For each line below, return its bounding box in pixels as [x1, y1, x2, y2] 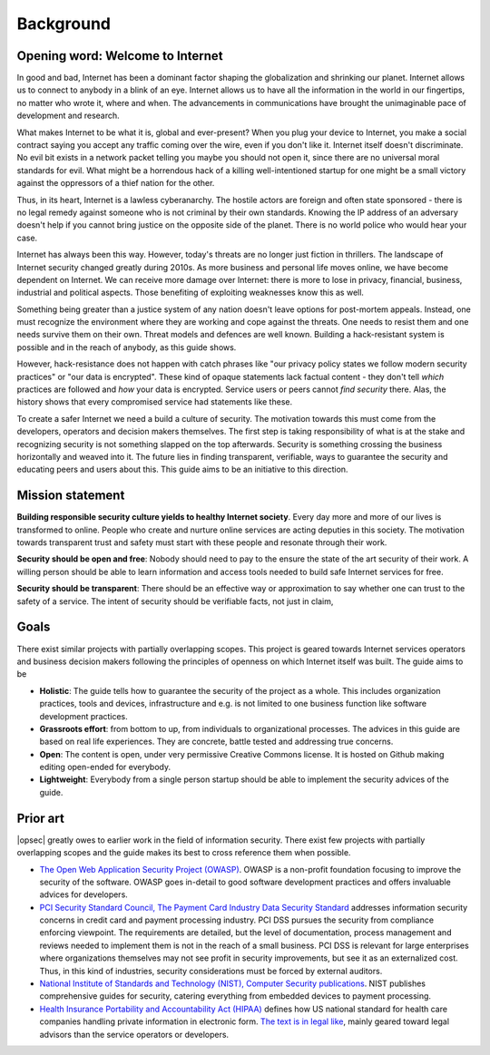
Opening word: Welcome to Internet [16, 48, 223, 63]
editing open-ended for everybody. [39, 762, 171, 773]
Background [16, 14, 111, 34]
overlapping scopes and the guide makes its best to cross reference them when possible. [16, 847, 351, 858]
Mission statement [16, 488, 125, 503]
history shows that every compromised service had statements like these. [16, 396, 293, 407]
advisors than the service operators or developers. [39, 1029, 230, 1040]
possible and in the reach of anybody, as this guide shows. [16, 341, 237, 353]
